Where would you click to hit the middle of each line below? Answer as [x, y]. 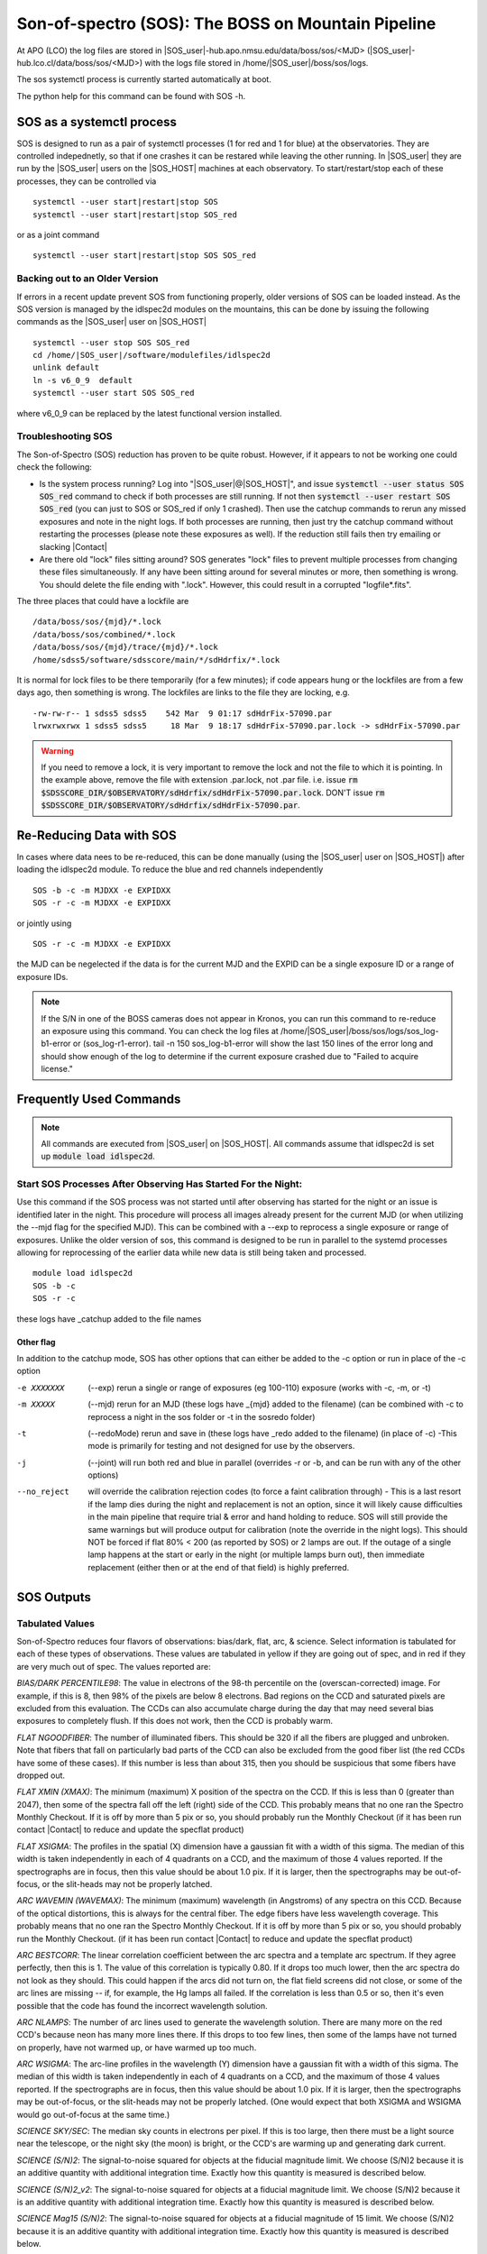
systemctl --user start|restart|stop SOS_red [135, 215]
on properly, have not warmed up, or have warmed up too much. [137, 2048]
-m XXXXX [36, 1405]
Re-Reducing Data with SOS [96, 835]
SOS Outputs [54, 1597]
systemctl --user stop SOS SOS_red [111, 342]
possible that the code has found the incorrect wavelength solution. [142, 2005]
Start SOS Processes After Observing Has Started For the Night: [160, 1184]
